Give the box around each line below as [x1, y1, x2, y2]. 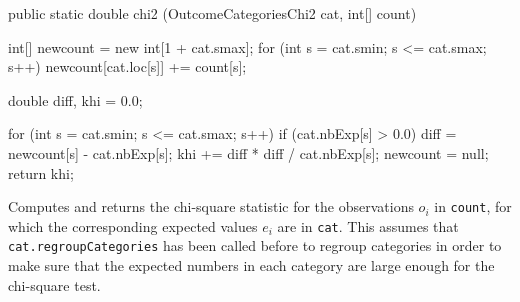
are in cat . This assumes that [277, 215, 459, 236]
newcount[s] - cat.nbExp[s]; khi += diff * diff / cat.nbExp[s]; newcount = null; [8, 142, 489, 163]
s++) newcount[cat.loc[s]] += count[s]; [8, 56, 247, 77]
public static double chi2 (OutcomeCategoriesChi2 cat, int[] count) [8, 3, 417, 23]
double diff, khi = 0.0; [8, 89, 143, 110]
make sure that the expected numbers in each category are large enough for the [8, 255, 495, 276]
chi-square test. [8, 274, 101, 295]
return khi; [8, 162, 74, 183]
